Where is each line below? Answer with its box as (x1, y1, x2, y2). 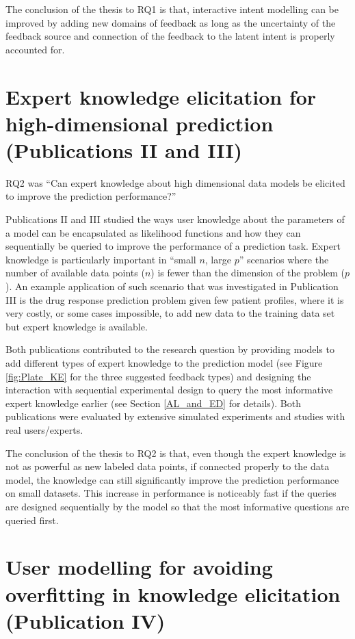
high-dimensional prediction (5, 109, 274, 137)
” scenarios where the (239, 252, 329, 266)
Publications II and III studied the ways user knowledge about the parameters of (5, 212, 345, 226)
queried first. (5, 512, 59, 527)
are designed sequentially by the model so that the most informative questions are (5, 499, 350, 513)
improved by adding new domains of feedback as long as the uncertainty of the (5, 15, 336, 29)
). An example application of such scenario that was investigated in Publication (5, 279, 339, 294)
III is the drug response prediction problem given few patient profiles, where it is (5, 292, 344, 307)
